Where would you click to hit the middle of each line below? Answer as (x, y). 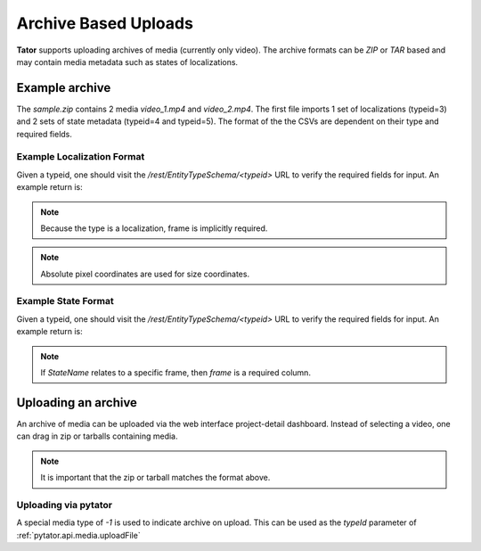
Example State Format (65, 301)
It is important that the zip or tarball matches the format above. (155, 478)
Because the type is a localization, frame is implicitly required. (154, 228)
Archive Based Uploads (105, 23)
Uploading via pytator (65, 505)
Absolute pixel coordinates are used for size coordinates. (145, 274)
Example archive (64, 88)
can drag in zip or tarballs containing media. (97, 436)
